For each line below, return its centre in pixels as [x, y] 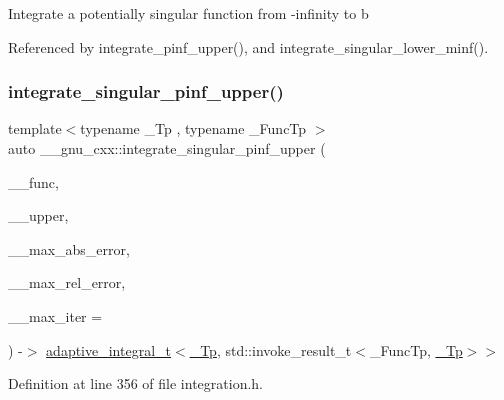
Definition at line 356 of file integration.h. [135, 383]
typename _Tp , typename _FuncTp [193, 128]
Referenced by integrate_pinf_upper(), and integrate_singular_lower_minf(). [248, 46]
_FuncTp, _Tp [416, 349]
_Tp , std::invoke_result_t [270, 349]
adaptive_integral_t [109, 349]
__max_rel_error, [67, 282]
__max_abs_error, [69, 248]
